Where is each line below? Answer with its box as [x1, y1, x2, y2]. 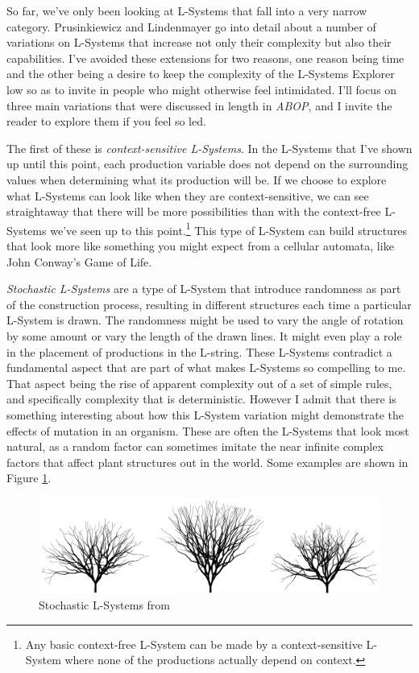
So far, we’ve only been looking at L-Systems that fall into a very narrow [6, 2, 367, 19]
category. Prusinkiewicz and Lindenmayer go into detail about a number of [6, 18, 376, 35]
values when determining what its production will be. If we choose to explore [6, 171, 387, 188]
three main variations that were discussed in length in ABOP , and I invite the [6, 97, 392, 114]
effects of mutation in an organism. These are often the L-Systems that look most [6, 422, 409, 439]
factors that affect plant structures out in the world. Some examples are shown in [6, 453, 409, 470]
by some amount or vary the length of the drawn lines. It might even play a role [6, 327, 402, 344]
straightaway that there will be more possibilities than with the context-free [6, 203, 381, 220]
